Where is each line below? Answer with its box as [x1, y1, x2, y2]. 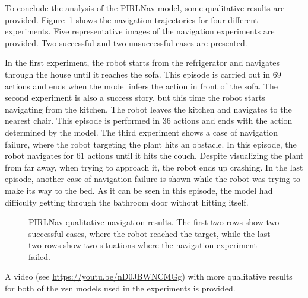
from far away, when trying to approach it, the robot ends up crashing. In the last [5, 161, 303, 173]
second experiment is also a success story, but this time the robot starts [5, 91, 265, 104]
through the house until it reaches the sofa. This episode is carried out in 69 [5, 68, 281, 80]
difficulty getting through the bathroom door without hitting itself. [5, 196, 249, 208]
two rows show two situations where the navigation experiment [28, 239, 257, 251]
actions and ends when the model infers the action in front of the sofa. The [5, 79, 278, 92]
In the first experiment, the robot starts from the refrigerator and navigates [5, 56, 280, 69]
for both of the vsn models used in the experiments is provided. [5, 282, 236, 294]
